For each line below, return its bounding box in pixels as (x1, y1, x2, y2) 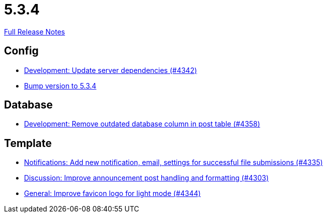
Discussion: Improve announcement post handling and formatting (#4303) (24, 173, 269, 182)
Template (4, 136, 52, 149)
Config (4, 44, 39, 57)
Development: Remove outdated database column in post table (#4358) (24, 119, 260, 128)
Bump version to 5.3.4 (24, 81, 97, 90)
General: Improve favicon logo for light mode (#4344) (24, 189, 201, 198)
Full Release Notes (4, 27, 65, 36)
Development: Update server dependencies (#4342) (24, 65, 197, 74)
